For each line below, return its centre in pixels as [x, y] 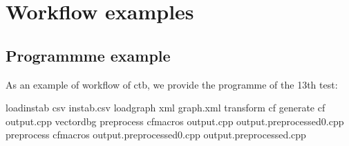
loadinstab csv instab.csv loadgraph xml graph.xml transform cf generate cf [166, 108]
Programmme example [88, 55]
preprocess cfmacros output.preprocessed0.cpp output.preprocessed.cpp [156, 135]
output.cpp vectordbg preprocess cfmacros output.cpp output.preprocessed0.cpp [175, 121]
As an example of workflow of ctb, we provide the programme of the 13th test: [172, 84]
